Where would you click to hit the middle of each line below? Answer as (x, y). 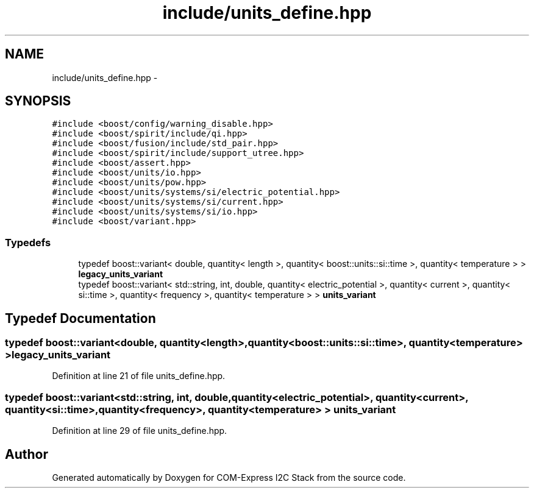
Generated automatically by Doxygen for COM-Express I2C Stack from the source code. (229, 477)
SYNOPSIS (38, 101)
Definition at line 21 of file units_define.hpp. (139, 376)
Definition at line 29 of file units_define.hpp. (140, 431)
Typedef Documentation (80, 318)
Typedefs (28, 242)
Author (27, 454)
